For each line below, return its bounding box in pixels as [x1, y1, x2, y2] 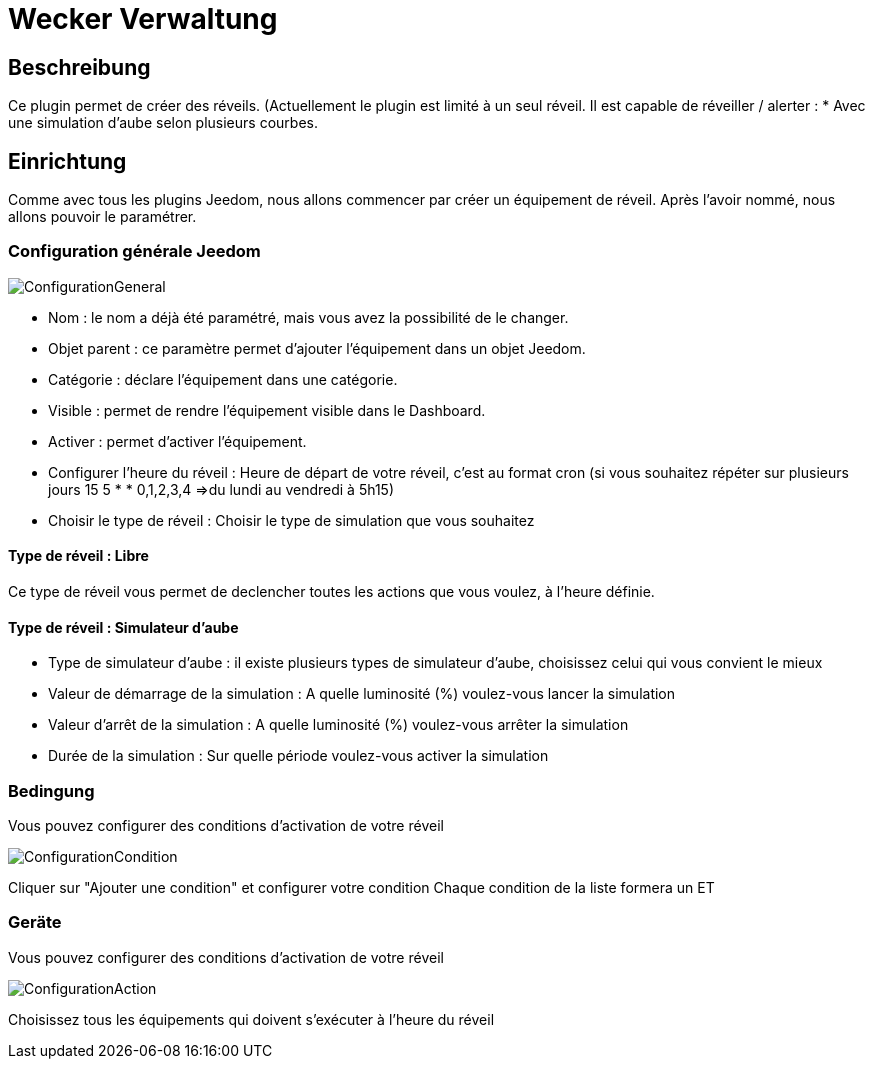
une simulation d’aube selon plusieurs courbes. [8, 114, 318, 132]
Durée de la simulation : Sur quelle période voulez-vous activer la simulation [48, 747, 549, 765]
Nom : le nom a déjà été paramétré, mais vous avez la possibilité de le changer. [48, 308, 569, 326]
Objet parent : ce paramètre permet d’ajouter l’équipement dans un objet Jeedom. [48, 339, 586, 357]
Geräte [8, 912, 62, 933]
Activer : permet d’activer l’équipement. [48, 432, 307, 450]
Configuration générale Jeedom [8, 241, 261, 262]
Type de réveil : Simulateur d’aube [8, 618, 239, 636]
